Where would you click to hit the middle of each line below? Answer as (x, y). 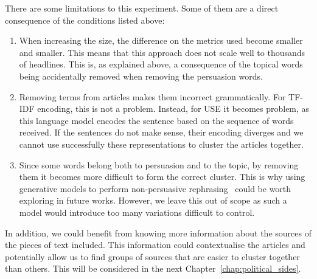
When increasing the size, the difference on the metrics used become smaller (161, 40)
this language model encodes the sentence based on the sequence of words (156, 120)
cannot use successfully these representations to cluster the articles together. (161, 144)
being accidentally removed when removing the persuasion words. (141, 76)
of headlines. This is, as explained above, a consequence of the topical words (161, 64)
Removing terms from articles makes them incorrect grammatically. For (152, 96)
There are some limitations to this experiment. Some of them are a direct (142, 8)
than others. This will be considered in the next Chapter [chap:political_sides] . (153, 268)
